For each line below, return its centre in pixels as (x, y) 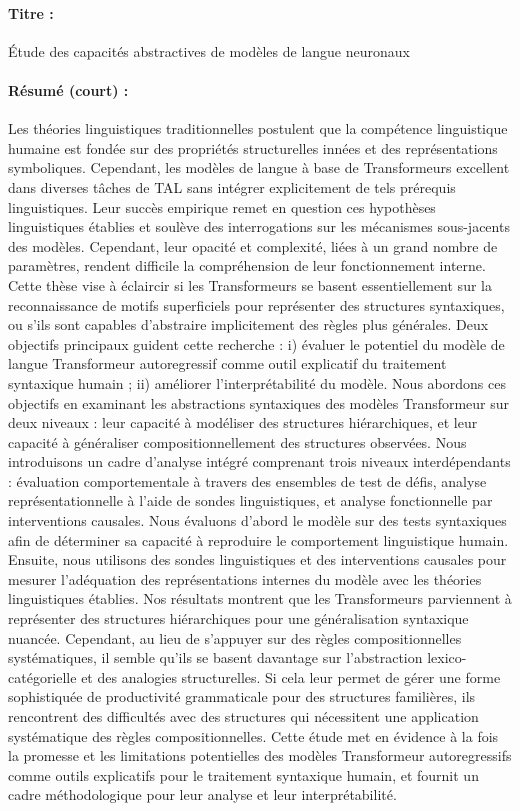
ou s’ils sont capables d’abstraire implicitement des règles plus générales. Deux (248, 324)
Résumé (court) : (68, 89)
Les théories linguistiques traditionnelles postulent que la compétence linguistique (258, 128)
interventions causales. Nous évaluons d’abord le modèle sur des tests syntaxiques (257, 520)
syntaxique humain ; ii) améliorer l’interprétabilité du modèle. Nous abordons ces (257, 382)
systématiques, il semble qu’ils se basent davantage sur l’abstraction (215, 657)
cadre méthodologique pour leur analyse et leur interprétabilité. (202, 794)
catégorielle (42, 676)
